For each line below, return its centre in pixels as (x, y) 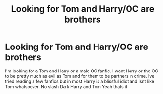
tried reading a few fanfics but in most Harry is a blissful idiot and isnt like (80, 81)
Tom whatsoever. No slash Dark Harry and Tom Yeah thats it (66, 86)
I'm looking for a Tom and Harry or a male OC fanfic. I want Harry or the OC (82, 71)
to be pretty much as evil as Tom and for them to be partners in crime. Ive (80, 76)
